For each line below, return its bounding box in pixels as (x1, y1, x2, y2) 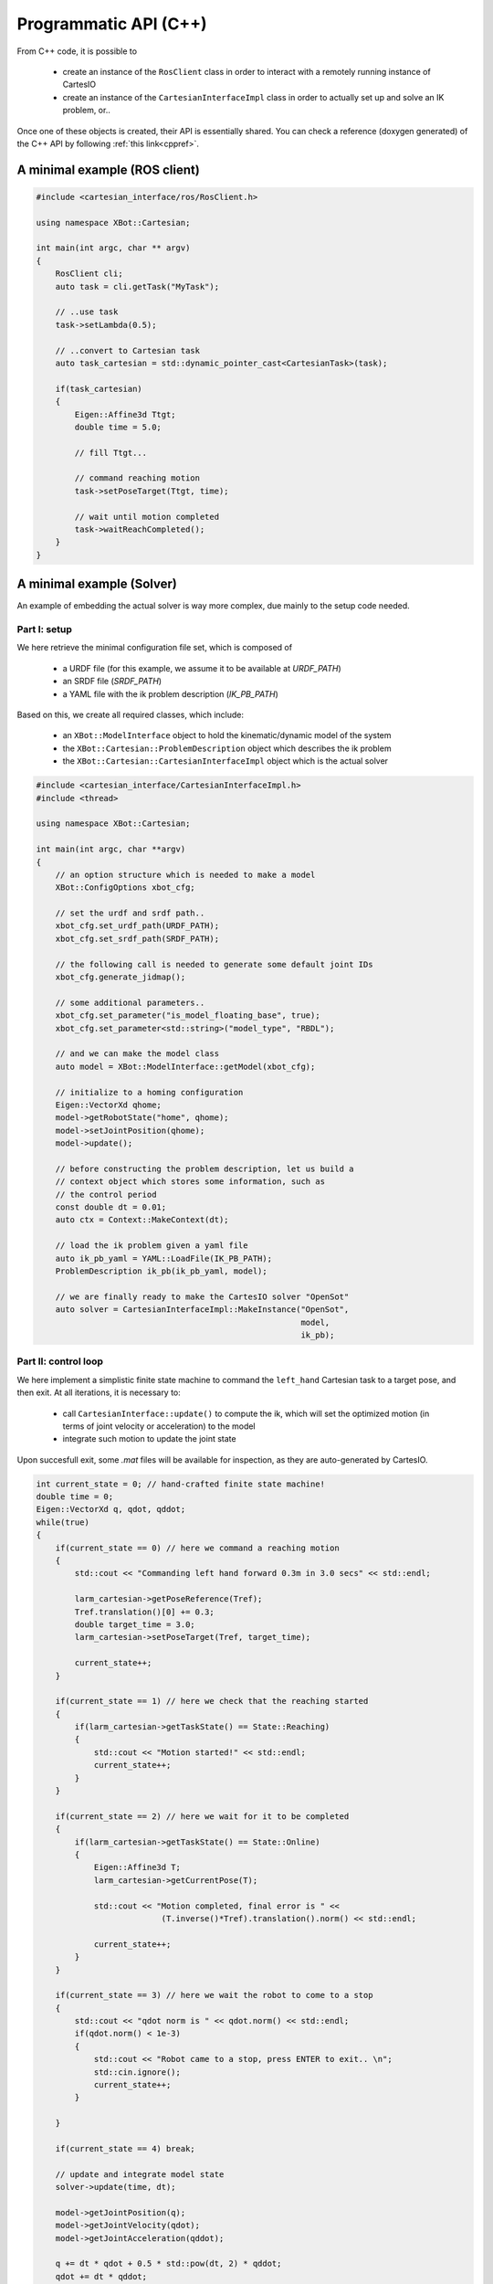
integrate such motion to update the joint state (62, 1433, 236, 1444)
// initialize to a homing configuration (55, 1087, 244, 1097)
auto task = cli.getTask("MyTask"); (55, 281, 219, 291)
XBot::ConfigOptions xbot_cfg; (55, 883, 195, 893)
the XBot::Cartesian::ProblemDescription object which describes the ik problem (62, 743, 392, 754)
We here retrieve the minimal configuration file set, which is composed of (16, 642, 292, 653)
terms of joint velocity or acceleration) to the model (62, 1421, 256, 1432)
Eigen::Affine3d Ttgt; (74, 409, 177, 419)
